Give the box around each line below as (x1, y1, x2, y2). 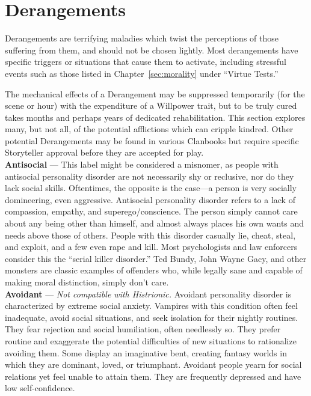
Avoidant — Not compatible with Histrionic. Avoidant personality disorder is (5, 287, 292, 300)
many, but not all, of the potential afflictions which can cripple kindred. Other (5, 123, 294, 135)
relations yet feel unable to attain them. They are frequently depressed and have (5, 370, 301, 382)
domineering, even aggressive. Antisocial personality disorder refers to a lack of (5, 193, 295, 206)
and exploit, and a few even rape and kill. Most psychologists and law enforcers (5, 240, 298, 253)
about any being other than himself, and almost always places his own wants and (5, 217, 304, 230)
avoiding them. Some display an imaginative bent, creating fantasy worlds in (5, 346, 287, 359)
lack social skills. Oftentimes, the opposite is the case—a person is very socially (5, 181, 297, 194)
